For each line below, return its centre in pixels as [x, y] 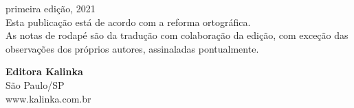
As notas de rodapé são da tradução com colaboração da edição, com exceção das [177, 35]
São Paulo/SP [35, 84]
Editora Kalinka [44, 71]
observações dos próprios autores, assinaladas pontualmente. [132, 48]
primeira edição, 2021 [51, 8]
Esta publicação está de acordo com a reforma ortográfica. [128, 22]
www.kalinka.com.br [48, 98]
